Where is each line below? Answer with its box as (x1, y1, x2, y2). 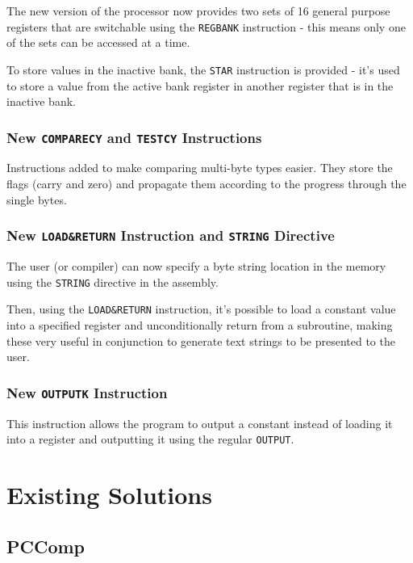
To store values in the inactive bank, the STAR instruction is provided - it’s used (6, 61, 400, 78)
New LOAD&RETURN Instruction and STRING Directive (6, 225, 335, 246)
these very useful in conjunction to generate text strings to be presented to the (6, 332, 395, 349)
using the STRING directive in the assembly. (6, 273, 219, 290)
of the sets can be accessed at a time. (6, 34, 190, 51)
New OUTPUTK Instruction (6, 382, 168, 402)
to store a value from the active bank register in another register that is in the (6, 77, 394, 94)
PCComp (6, 533, 86, 558)
